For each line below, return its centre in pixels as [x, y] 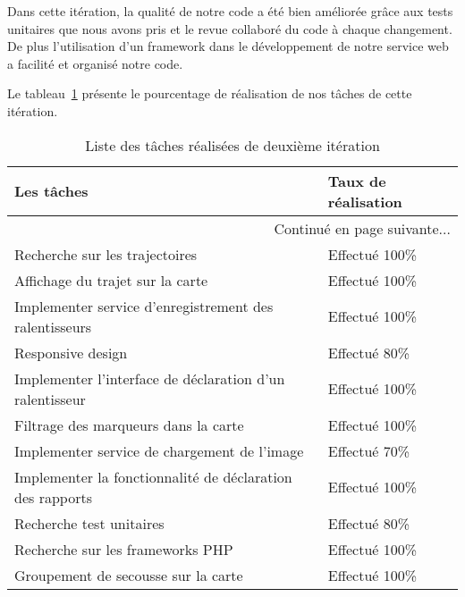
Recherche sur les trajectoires [106, 254]
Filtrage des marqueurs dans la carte [129, 425]
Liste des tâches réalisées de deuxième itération [232, 145]
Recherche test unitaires [89, 523]
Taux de [357, 181]
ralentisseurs [53, 326]
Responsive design [71, 352]
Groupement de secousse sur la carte [129, 575]
